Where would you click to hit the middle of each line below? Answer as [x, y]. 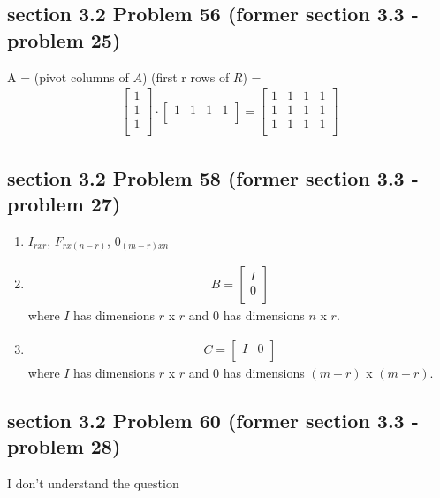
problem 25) [64, 39]
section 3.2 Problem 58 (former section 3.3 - [213, 177]
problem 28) [64, 446]
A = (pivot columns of [68, 77]
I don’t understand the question [93, 483]
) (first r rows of [186, 77]
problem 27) [64, 204]
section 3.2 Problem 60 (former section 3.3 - [213, 421]
